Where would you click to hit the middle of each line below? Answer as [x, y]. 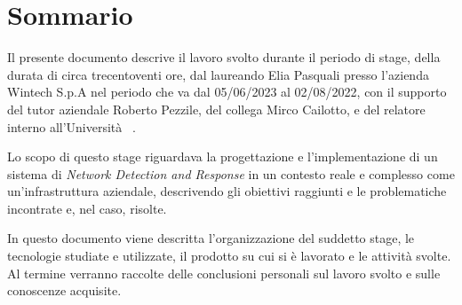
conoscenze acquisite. [64, 290]
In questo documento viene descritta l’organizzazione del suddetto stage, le [211, 238]
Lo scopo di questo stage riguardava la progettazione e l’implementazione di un [223, 156]
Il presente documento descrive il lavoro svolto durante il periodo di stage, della [224, 57]
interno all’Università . [72, 126]
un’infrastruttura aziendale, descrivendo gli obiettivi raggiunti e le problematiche [227, 191]
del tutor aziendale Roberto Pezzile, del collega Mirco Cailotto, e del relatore [216, 109]
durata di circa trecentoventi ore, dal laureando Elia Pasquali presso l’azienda [218, 74]
